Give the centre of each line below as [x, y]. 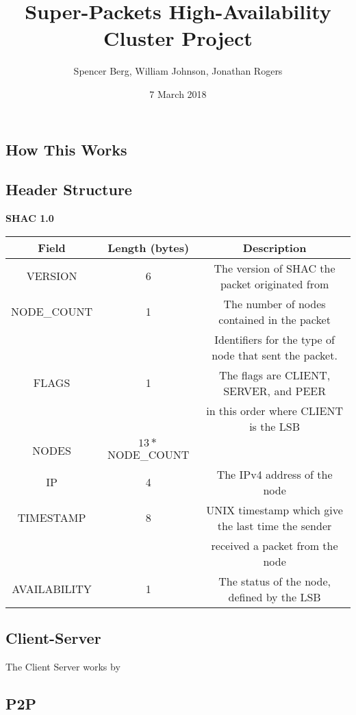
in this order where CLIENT [275, 410]
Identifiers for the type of [275, 339]
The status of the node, [275, 581]
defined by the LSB [275, 597]
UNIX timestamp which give [275, 510]
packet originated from [275, 284]
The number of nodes [275, 303]
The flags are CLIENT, [275, 375]
